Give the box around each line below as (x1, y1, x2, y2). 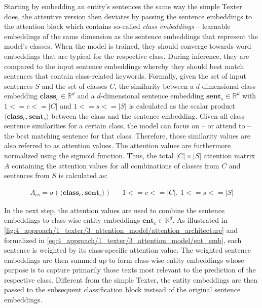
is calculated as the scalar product (129, 100, 235, 111)
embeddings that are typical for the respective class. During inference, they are (4, 50, 249, 61)
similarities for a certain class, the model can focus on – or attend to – (32, 120, 251, 131)
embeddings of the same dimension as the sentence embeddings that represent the (4, 30, 258, 41)
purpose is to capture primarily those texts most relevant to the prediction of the (4, 264, 256, 275)
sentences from (4, 170, 50, 181)
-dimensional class (200, 80, 256, 91)
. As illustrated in (172, 215, 228, 225)
